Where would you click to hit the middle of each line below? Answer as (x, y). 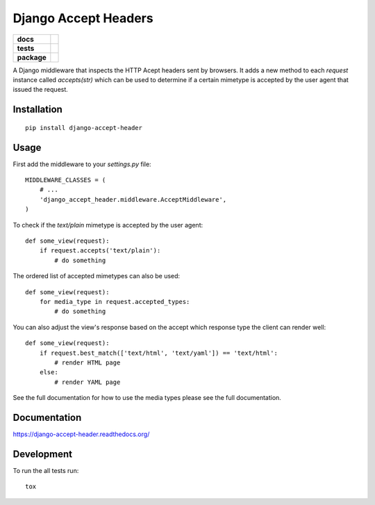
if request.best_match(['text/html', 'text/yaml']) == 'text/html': (158, 353)
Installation (37, 110)
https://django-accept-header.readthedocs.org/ (81, 434)
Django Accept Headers (83, 18)
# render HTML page (87, 362)
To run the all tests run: (46, 470)
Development (43, 454)
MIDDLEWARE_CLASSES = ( (66, 180)
